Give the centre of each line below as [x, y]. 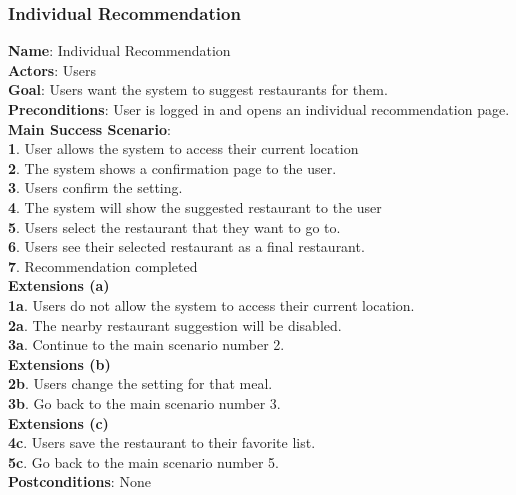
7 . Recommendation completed [103, 265]
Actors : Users [52, 69]
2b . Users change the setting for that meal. [140, 383]
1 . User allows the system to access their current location [183, 148]
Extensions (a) [59, 285]
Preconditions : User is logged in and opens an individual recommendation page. [259, 109]
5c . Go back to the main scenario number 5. [143, 461]
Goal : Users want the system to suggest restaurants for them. [198, 89]
